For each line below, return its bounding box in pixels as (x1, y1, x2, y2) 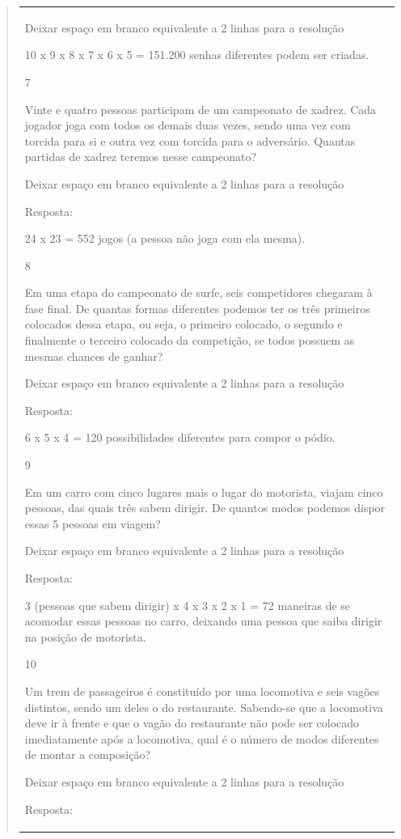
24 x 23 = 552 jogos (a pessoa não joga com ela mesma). (24, 230, 306, 247)
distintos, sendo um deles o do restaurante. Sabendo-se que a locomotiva (24, 698, 383, 715)
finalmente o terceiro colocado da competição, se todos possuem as (24, 332, 355, 349)
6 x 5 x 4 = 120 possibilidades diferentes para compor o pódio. (24, 429, 336, 446)
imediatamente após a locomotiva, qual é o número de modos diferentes (24, 730, 379, 747)
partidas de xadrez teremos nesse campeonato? (24, 148, 257, 165)
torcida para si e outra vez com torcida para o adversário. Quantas (24, 132, 356, 149)
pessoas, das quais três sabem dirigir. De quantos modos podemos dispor (24, 499, 386, 516)
